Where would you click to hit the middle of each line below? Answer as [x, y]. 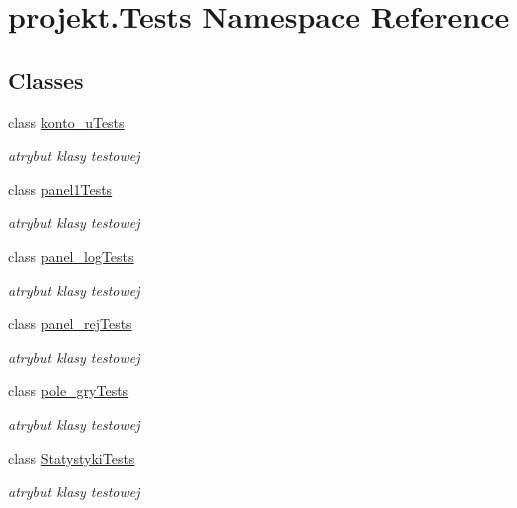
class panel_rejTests [70, 323]
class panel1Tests [60, 188]
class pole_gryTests [68, 390]
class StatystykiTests [71, 457]
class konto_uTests [66, 121]
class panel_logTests [71, 255]
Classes [46, 79]
